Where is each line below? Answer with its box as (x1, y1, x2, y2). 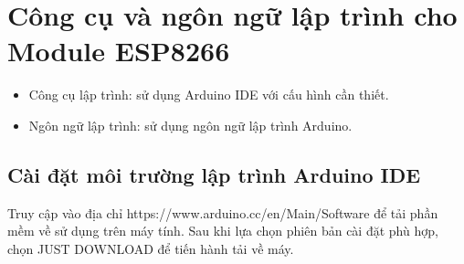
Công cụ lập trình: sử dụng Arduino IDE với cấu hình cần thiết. (28, 85, 389, 104)
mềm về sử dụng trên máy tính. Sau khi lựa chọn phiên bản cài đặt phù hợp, (7, 221, 438, 240)
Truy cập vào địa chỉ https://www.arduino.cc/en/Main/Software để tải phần (7, 203, 438, 222)
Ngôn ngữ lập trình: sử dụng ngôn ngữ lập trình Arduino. (28, 115, 353, 134)
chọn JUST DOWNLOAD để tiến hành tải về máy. (7, 238, 294, 258)
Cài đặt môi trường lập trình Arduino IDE (7, 160, 421, 188)
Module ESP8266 (7, 32, 230, 69)
